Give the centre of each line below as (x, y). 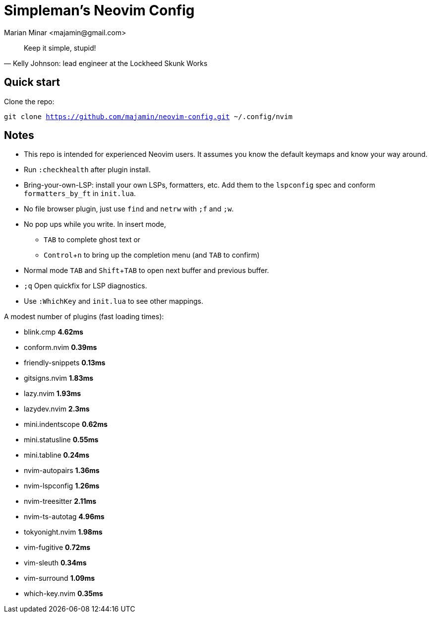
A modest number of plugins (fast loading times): (84, 317)
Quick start (32, 82)
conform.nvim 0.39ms (61, 347)
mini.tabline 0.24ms (57, 455)
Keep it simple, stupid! (60, 48)
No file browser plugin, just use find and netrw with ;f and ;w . (129, 209)
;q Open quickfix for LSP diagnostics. (86, 286)
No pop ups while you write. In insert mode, (95, 224)
